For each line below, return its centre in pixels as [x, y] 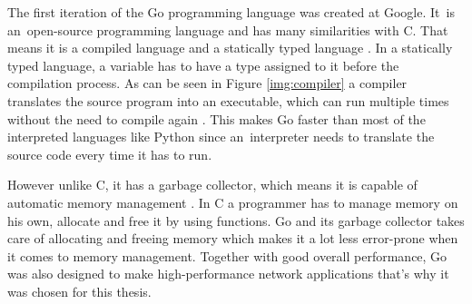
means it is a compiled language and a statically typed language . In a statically [230, 48]
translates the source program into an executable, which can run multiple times [228, 100]
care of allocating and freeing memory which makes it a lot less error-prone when [233, 238]
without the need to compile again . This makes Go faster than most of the [216, 118]
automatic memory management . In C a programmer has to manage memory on [233, 202]
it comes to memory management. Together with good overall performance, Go [227, 255]
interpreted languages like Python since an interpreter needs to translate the [221, 137]
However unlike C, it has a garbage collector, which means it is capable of [212, 185]
